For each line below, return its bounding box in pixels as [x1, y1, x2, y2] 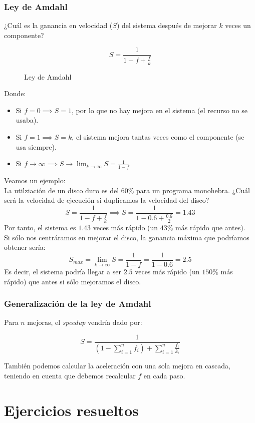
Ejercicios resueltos [4, 399, 139, 420]
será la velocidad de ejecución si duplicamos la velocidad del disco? [4, 195, 209, 205]
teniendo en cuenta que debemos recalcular [4, 370, 136, 380]
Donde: [4, 88, 26, 99]
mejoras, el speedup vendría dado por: [27, 317, 142, 327]
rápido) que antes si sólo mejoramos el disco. [4, 276, 141, 286]
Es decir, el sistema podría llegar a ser [4, 266, 121, 276]
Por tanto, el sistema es [4, 222, 76, 233]
